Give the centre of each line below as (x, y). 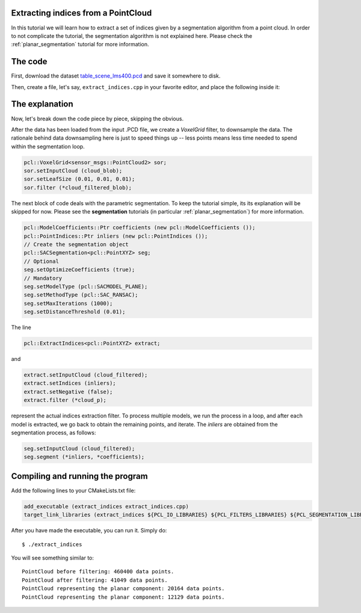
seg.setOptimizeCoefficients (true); (79, 270)
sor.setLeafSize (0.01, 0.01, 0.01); (79, 179)
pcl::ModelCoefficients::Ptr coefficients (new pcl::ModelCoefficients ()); (140, 228)
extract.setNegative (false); (68, 392)
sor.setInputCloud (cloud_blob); (73, 171)
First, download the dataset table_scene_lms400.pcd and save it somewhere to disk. (116, 76)
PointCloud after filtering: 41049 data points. (95, 580)
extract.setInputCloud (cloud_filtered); (86, 375)
